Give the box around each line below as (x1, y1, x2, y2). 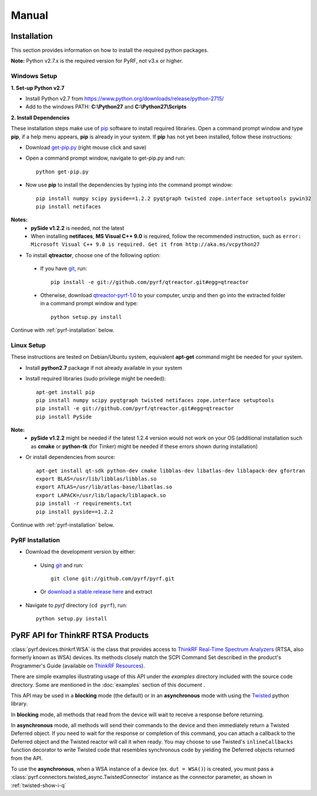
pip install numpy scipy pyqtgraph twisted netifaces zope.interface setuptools (36, 397, 275, 403)
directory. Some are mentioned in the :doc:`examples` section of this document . (11, 681, 205, 688)
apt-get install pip (36, 389, 95, 396)
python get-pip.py (36, 168, 89, 175)
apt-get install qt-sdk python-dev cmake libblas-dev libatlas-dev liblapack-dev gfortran (36, 467, 305, 474)
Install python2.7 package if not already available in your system (25, 364, 183, 371)
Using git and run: (40, 561, 83, 569)
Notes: (11, 216, 28, 223)
